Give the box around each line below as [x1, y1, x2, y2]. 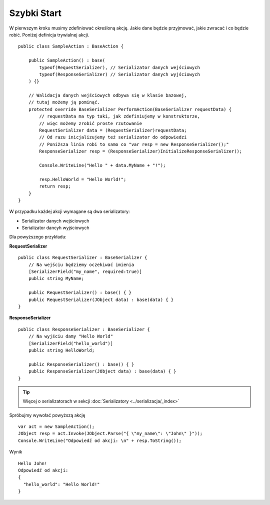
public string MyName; [28, 275, 84, 281]
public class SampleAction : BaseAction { [18, 43, 124, 49]
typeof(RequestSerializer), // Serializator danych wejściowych [39, 64, 200, 70]
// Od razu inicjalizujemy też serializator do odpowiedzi [39, 134, 187, 140]
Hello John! [18, 460, 47, 466]
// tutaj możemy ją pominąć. [28, 99, 100, 105]
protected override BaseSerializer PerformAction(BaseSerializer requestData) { [28, 106, 232, 112]
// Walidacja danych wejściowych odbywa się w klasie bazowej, [28, 92, 187, 98]
